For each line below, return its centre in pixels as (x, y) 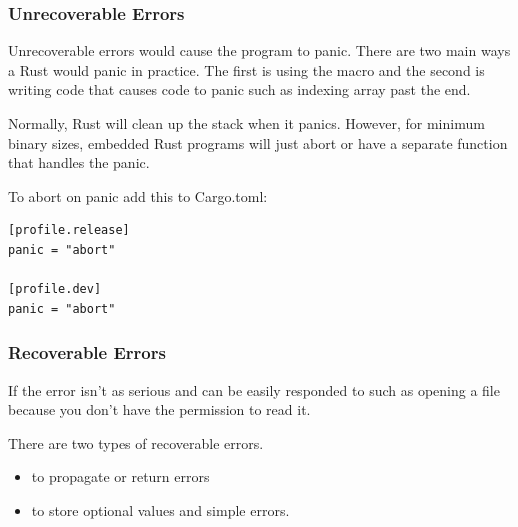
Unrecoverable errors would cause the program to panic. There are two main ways (259, 50)
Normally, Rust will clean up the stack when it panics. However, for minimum (246, 123)
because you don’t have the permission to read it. (159, 409)
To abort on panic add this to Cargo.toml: (138, 195)
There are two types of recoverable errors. (136, 442)
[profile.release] (69, 230)
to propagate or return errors (120, 476)
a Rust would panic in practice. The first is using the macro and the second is (246, 69)
